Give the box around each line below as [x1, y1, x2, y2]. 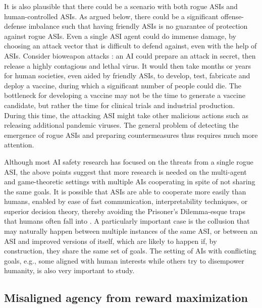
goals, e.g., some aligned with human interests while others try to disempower [4, 255, 244, 266]
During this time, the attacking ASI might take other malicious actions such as [4, 110, 249, 120]
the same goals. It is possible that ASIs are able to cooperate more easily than [4, 186, 246, 196]
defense [4, 21, 27, 31]
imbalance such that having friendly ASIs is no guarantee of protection [28, 21, 248, 31]
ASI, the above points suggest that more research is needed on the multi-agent [4, 166, 247, 177]
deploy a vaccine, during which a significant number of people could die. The [4, 80, 241, 90]
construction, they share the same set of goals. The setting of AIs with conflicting [4, 245, 256, 256]
